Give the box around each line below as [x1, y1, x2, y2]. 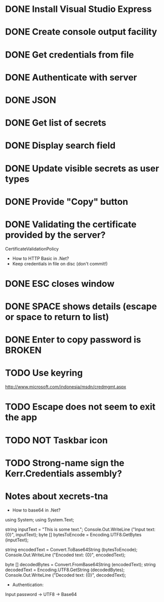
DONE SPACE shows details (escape [5, 301, 157, 312]
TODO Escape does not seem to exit [5, 401, 156, 413]
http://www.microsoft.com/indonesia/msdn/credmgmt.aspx [5, 384, 126, 390]
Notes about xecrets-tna [5, 491, 108, 502]
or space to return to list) [5, 312, 109, 323]
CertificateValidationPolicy [5, 246, 59, 252]
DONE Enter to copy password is [5, 334, 141, 345]
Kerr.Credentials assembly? [5, 468, 122, 479]
